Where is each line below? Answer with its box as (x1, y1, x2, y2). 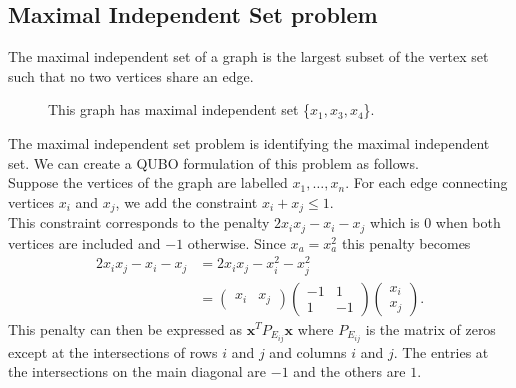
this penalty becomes (341, 232, 471, 253)
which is (370, 212, 420, 233)
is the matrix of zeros (365, 318, 496, 339)
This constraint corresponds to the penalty (8, 212, 270, 233)
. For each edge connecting (345, 172, 508, 193)
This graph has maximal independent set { (48, 99, 310, 120)
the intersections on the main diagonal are (8, 361, 267, 382)
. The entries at (393, 341, 489, 362)
